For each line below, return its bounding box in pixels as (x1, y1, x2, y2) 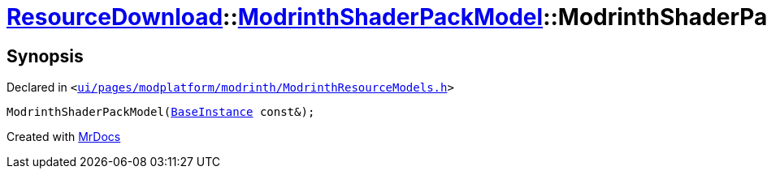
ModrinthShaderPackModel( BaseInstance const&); (6, 105, 315, 119)
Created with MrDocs (6, 130, 121, 144)
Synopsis (6, 45, 84, 66)
